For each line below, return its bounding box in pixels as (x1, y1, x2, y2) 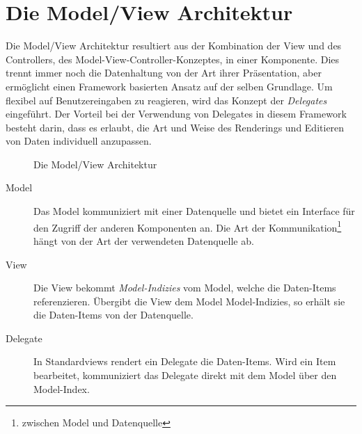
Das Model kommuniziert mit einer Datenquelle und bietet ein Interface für (33, 204, 355, 218)
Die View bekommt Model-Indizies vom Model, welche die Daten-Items (33, 280, 336, 295)
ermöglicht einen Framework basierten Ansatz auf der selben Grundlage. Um (6, 79, 333, 93)
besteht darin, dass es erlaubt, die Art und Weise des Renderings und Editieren (6, 120, 345, 134)
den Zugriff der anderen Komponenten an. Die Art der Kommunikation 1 (33, 218, 342, 234)
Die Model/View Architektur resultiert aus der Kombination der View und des (6, 38, 342, 53)
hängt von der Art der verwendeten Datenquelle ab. (33, 233, 254, 248)
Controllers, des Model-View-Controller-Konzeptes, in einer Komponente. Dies (6, 51, 340, 66)
